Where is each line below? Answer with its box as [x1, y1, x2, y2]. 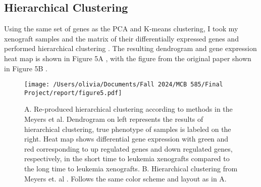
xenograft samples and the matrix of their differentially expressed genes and [4, 33, 239, 43]
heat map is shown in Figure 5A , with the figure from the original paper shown [4, 53, 251, 63]
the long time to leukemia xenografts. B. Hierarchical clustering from [24, 163, 238, 174]
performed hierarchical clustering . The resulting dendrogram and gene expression [4, 43, 257, 54]
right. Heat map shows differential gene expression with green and [24, 133, 229, 144]
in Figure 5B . [4, 63, 48, 73]
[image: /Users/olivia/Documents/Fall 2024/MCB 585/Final [24, 81, 223, 88]
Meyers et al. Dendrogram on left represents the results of [24, 114, 203, 124]
